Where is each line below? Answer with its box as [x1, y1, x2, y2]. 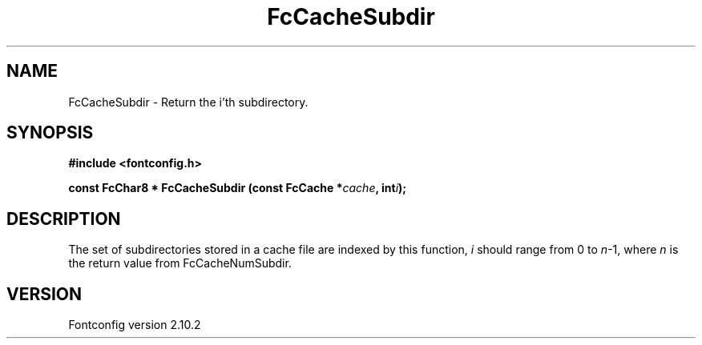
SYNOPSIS [6, 122, 94, 143]
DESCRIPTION [6, 208, 121, 229]
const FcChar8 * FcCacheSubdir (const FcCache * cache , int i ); [68, 181, 407, 195]
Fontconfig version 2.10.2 [68, 318, 201, 332]
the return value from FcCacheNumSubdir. [68, 256, 292, 271]
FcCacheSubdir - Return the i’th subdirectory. [68, 94, 309, 109]
